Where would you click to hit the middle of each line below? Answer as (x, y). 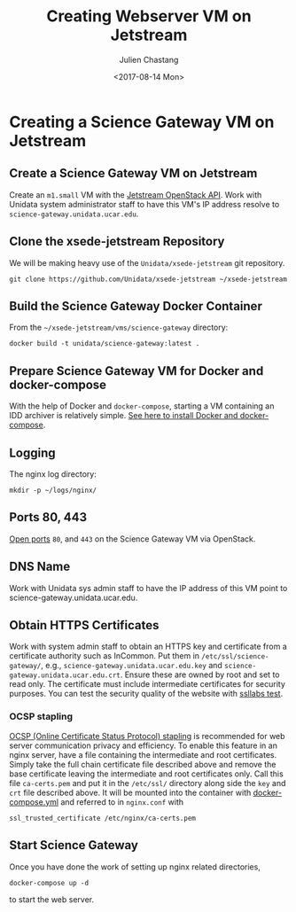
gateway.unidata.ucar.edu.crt (65, 675)
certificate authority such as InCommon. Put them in (105, 656)
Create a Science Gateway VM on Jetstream (133, 173)
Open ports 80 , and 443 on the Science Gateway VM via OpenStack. (132, 539)
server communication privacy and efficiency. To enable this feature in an (143, 745)
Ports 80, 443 (48, 517)
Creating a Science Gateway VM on (142, 122)
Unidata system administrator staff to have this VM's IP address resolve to (144, 204)
